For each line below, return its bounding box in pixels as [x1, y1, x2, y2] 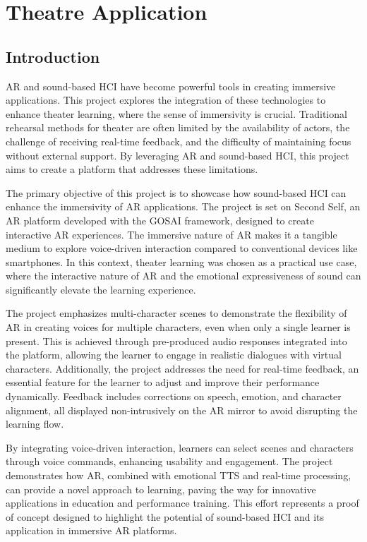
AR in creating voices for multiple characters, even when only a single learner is [6, 320, 351, 335]
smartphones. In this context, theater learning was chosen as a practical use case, [6, 254, 357, 269]
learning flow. [6, 416, 64, 431]
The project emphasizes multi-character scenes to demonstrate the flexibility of [6, 306, 347, 320]
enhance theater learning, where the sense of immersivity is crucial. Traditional [6, 106, 347, 121]
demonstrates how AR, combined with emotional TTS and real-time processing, [6, 468, 351, 483]
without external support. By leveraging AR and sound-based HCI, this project [6, 147, 349, 162]
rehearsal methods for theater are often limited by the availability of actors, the [6, 120, 350, 135]
